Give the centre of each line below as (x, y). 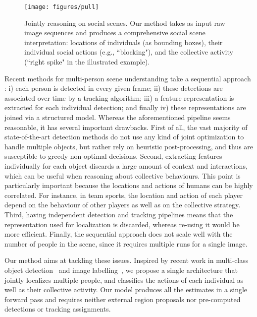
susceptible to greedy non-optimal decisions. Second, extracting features (113, 156)
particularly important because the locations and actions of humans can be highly (129, 185)
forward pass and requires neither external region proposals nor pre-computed (123, 299)
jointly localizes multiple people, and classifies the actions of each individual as (124, 280)
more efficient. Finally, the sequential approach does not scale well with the (119, 234)
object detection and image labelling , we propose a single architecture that (121, 270)
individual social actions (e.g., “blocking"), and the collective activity (129, 52)
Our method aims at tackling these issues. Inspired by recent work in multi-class (127, 260)
